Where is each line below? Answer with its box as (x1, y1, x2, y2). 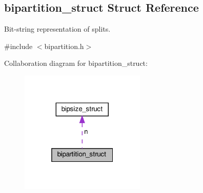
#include (4, 40, 33, 51)
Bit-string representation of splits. (4, 23, 111, 34)
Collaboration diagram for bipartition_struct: (4, 58, 148, 68)
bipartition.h (44, 40, 84, 51)
